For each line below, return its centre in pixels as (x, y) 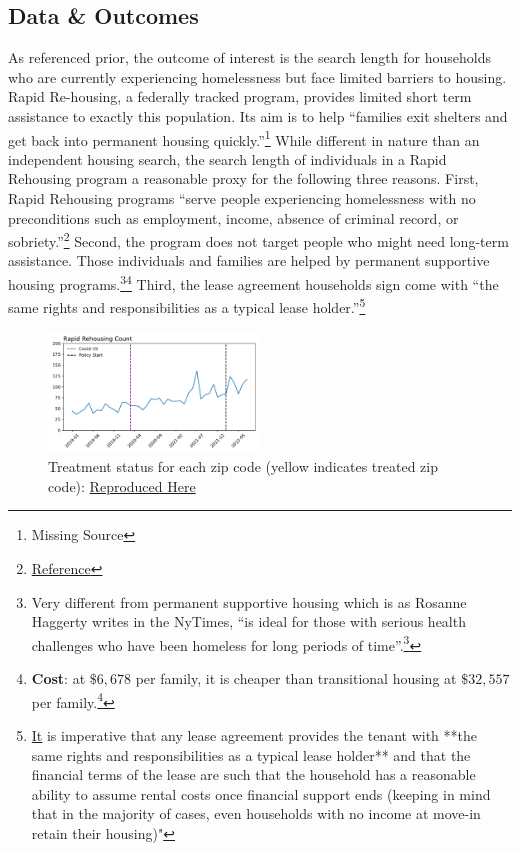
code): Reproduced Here (122, 485)
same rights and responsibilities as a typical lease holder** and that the (251, 754)
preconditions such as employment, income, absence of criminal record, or (233, 217)
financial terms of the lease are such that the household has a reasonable (253, 774)
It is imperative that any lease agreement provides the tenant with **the (254, 734)
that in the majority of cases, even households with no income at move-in (256, 813)
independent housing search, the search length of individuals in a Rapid (227, 158)
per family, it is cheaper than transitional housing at (296, 678)
